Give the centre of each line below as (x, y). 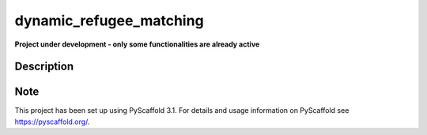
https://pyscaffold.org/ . (52, 122)
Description (44, 67)
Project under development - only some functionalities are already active (137, 44)
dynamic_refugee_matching (110, 21)
